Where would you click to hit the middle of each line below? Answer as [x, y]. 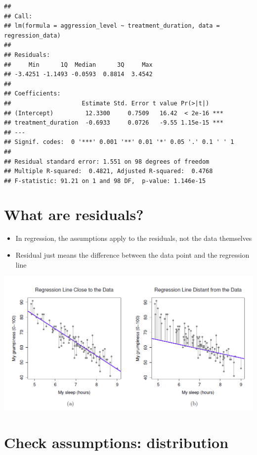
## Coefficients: [32, 94]
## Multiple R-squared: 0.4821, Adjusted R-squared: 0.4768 [108, 171]
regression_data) [32, 35]
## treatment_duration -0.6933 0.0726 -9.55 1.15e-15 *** [114, 123]
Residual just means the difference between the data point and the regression [132, 255]
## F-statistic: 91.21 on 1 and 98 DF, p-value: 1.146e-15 [105, 181]
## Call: [18, 16]
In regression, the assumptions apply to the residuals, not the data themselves [134, 238]
